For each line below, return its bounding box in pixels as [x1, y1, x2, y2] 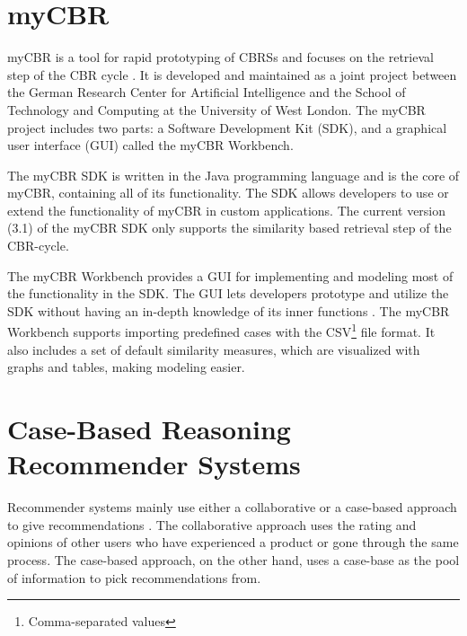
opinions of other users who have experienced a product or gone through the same [7, 533, 459, 552]
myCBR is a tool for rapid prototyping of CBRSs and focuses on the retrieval [7, 48, 434, 66]
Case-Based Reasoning [7, 411, 291, 447]
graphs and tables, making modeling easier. [7, 358, 245, 376]
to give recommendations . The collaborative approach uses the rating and [7, 515, 417, 534]
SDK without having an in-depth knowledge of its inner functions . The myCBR [7, 301, 450, 320]
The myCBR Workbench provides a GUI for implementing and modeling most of [7, 266, 454, 285]
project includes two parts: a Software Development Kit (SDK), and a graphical [7, 118, 447, 137]
